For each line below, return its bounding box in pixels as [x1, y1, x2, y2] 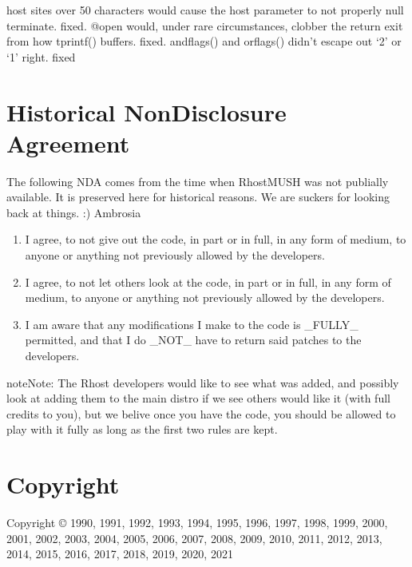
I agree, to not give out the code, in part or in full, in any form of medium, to [25, 231, 406, 248]
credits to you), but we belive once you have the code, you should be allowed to [6, 405, 396, 422]
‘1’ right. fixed [6, 48, 76, 65]
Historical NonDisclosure [6, 95, 287, 128]
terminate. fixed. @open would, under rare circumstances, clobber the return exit [6, 17, 403, 34]
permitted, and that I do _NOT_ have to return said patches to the [25, 331, 362, 348]
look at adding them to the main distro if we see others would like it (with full [6, 390, 390, 406]
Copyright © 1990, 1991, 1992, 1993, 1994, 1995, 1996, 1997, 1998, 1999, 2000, [6, 514, 388, 531]
